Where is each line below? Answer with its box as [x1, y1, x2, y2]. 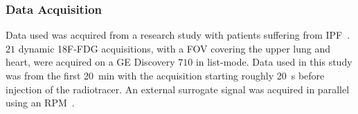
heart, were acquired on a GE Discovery [6, 55, 175, 69]
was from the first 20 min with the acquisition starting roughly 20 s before [6, 68, 325, 82]
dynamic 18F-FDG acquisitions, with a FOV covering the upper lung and [18, 41, 330, 55]
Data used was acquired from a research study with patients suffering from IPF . [6, 28, 350, 42]
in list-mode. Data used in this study [195, 55, 352, 69]
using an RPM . [6, 95, 75, 110]
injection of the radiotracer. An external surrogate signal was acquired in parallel [6, 82, 350, 96]
